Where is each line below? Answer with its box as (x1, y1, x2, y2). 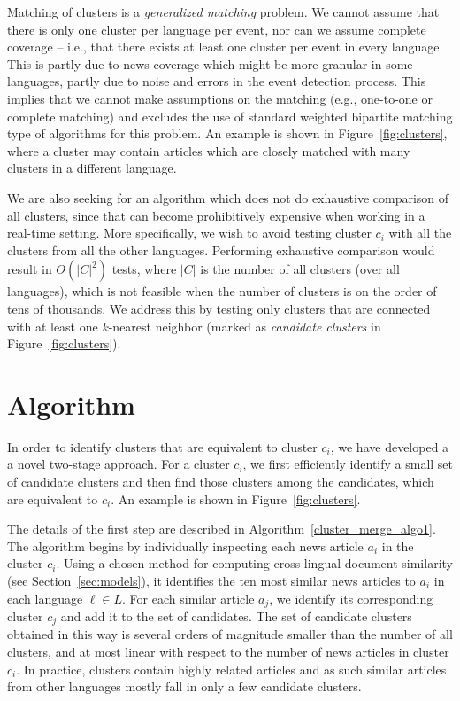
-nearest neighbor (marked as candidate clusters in (108, 316, 381, 335)
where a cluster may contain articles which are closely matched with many (7, 141, 410, 160)
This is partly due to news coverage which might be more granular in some (7, 54, 413, 73)
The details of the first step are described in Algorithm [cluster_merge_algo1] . (7, 519, 436, 538)
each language (7, 588, 83, 607)
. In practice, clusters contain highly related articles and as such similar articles (16, 659, 447, 678)
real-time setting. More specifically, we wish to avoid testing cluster (7, 223, 372, 242)
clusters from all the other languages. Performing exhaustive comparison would (7, 240, 435, 259)
